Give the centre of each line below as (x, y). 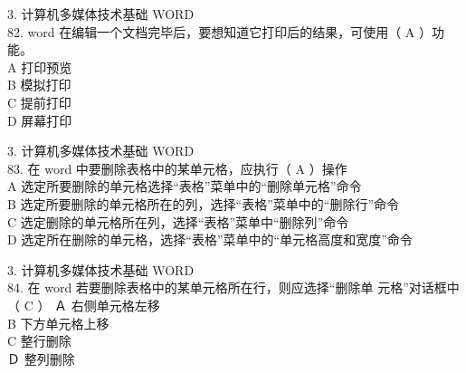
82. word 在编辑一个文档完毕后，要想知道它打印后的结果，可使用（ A (211, 31)
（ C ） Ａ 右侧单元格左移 (84, 305)
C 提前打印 (39, 102)
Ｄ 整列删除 (41, 358)
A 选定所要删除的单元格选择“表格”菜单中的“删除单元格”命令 (185, 186)
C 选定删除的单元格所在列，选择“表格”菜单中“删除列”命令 (178, 221)
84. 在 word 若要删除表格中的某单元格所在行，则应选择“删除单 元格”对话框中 (233, 287)
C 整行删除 (39, 341)
